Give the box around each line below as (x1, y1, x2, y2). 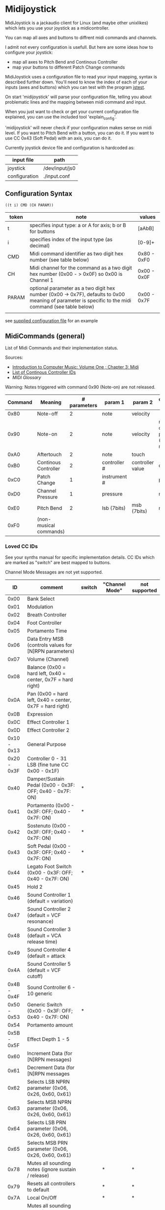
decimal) (29, 242, 50, 249)
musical (37, 522, 55, 529)
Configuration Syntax (5, 189, 73, 198)
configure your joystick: (5, 49, 53, 55)
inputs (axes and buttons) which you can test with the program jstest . (5, 84, 145, 90)
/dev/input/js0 (43, 164, 76, 171)
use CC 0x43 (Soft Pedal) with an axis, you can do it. (5, 135, 112, 141)
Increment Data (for (27, 1050, 73, 1057)
